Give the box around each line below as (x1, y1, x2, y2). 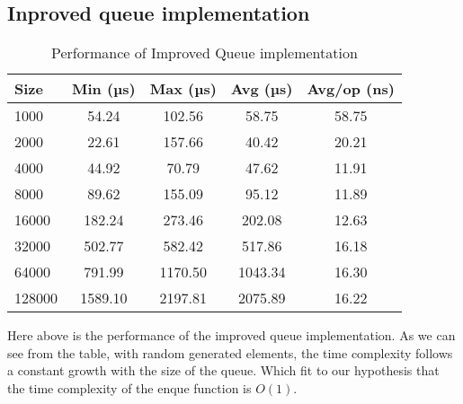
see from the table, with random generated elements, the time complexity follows (7, 343, 453, 362)
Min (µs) (72, 78, 136, 100)
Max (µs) (149, 78, 217, 100)
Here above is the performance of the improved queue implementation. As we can (7, 326, 456, 345)
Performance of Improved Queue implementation (51, 42, 358, 64)
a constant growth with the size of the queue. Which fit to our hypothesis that (7, 361, 440, 380)
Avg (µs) (230, 78, 293, 100)
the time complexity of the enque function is (7, 378, 252, 397)
